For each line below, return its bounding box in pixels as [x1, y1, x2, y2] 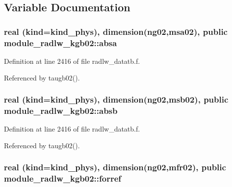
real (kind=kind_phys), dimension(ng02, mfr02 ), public [4, 161, 226, 173]
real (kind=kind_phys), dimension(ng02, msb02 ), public [4, 93, 229, 106]
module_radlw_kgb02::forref [4, 172, 122, 185]
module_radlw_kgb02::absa [4, 36, 117, 49]
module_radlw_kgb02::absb [4, 104, 118, 116]
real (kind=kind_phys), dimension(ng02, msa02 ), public [4, 25, 228, 37]
